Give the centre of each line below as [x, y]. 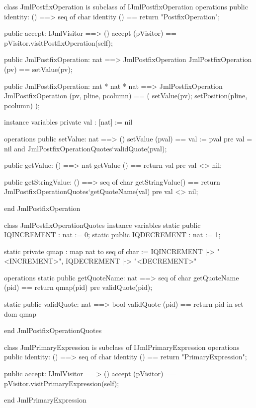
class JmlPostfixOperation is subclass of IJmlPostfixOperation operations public [126, 6]
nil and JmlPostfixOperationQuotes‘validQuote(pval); [85, 148]
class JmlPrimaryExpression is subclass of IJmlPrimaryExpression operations [122, 347]
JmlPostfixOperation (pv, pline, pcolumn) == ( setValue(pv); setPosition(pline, [126, 96]
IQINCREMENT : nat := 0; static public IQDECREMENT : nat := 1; [112, 235]
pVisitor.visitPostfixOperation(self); [58, 42]
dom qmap [20, 313]
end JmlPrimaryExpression [45, 400]
